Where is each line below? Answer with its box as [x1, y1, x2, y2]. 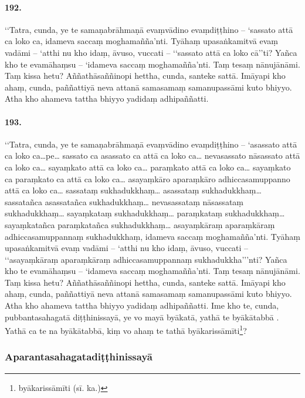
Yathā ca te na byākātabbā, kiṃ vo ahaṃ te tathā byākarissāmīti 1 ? [5, 323, 247, 336]
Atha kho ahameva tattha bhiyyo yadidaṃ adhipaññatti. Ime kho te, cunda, [5, 299, 279, 312]
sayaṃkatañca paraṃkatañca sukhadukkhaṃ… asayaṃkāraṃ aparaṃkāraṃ [5, 218, 275, 230]
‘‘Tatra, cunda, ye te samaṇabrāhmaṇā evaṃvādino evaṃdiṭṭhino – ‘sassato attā [5, 23, 293, 35]
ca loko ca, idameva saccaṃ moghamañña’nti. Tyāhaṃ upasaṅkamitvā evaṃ [5, 35, 278, 47]
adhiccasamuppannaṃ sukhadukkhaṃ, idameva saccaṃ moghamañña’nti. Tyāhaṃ [5, 230, 300, 242]
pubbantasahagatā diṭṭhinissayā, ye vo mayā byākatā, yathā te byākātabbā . [5, 310, 279, 323]
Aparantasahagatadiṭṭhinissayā [5, 349, 152, 364]
